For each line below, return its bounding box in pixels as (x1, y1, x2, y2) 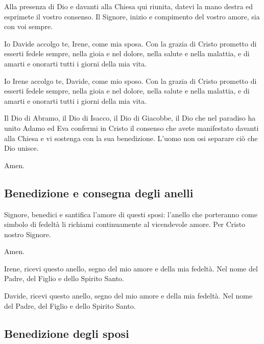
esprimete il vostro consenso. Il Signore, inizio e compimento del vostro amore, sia (4, 11, 260, 21)
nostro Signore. (4, 228, 51, 239)
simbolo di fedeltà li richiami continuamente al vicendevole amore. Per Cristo (4, 219, 246, 230)
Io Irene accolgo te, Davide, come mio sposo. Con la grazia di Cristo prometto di (4, 75, 257, 86)
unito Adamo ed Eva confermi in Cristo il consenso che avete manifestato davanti (4, 122, 259, 133)
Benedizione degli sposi (4, 325, 129, 341)
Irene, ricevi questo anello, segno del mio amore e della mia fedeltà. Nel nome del (4, 263, 258, 273)
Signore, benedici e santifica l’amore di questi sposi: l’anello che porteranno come (4, 209, 257, 219)
